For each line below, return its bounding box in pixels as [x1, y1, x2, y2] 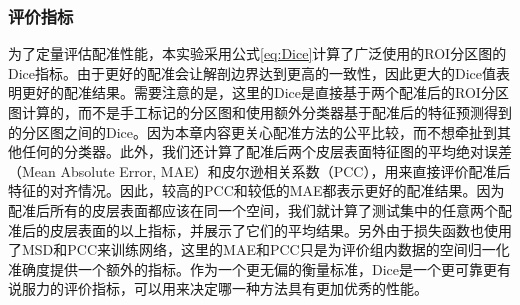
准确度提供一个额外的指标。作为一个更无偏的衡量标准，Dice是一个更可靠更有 [8, 258, 512, 279]
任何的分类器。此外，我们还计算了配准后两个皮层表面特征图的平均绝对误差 [21, 141, 512, 162]
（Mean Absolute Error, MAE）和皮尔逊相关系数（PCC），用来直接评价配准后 [8, 160, 511, 181]
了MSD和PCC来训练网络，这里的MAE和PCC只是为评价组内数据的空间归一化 [8, 239, 510, 260]
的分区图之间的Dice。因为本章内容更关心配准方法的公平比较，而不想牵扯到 [8, 121, 498, 142]
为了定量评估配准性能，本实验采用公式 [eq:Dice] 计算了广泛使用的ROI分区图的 [8, 43, 507, 64]
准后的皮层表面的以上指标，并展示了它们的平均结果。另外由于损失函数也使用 [8, 219, 512, 240]
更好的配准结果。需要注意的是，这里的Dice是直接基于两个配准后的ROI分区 [21, 82, 509, 103]
